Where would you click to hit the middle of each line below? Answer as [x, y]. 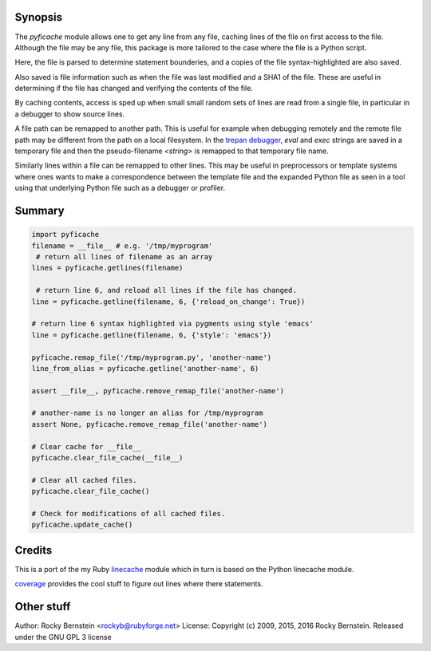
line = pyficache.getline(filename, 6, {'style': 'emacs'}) [152, 335]
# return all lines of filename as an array [125, 256]
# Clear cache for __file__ [86, 446]
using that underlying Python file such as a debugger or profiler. [120, 188]
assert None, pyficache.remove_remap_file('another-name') [149, 424]
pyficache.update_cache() [82, 525]
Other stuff [43, 607]
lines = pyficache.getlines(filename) [107, 268]
